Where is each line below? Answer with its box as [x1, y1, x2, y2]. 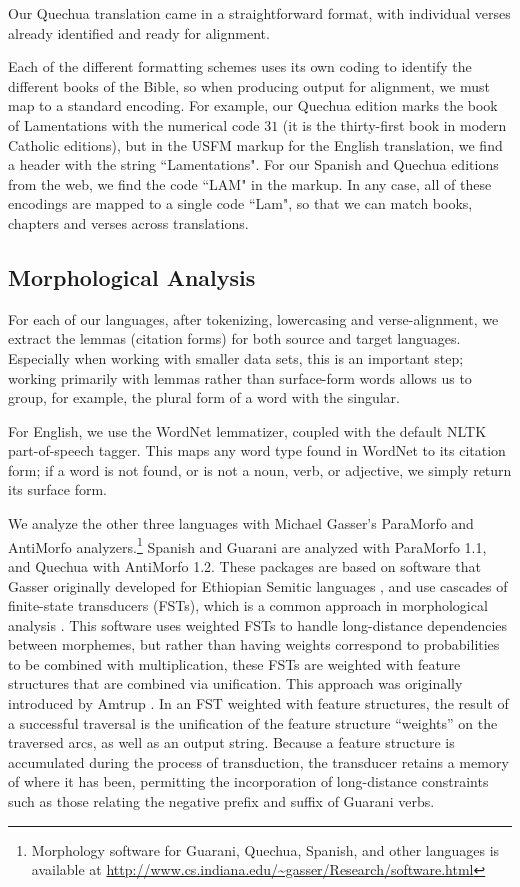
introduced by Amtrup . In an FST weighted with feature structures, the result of [8, 693, 509, 714]
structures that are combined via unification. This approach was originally [8, 673, 463, 694]
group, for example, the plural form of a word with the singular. [8, 387, 400, 408]
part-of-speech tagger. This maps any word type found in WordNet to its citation [8, 440, 506, 461]
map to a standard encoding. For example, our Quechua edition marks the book [8, 95, 498, 116]
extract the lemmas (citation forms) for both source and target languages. [8, 328, 461, 349]
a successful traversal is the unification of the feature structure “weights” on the [8, 712, 498, 733]
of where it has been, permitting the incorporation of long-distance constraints [8, 771, 489, 792]
